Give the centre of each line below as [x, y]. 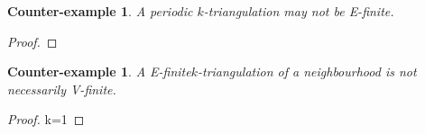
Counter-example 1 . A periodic [100, 11]
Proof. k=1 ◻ [46, 119]
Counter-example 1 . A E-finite [99, 71]
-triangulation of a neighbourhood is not [307, 71]
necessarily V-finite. [62, 89]
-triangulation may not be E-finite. [299, 11]
